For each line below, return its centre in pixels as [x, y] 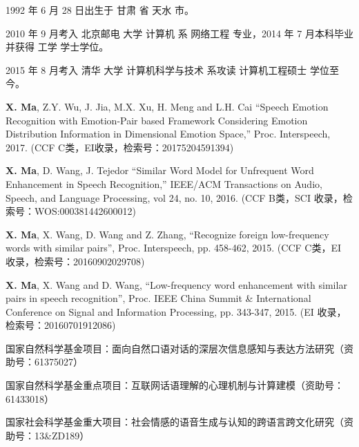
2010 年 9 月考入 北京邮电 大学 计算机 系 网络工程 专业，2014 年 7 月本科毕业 [179, 33]
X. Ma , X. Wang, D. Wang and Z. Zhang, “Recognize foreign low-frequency [167, 234]
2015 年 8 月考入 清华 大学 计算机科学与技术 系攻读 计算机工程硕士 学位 [167, 69]
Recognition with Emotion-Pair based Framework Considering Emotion [157, 120]
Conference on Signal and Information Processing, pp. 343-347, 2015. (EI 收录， [176, 311]
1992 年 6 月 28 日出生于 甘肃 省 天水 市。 [100, 10]
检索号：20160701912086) [61, 325]
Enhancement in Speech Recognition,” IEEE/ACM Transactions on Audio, [164, 183]
